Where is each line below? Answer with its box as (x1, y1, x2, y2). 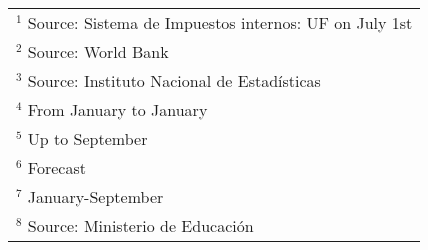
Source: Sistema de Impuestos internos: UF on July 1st (27, 11, 413, 34)
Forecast (27, 156, 86, 179)
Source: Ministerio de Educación (27, 214, 254, 237)
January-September (27, 185, 164, 208)
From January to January (27, 98, 208, 121)
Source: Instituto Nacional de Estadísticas (27, 69, 321, 92)
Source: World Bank (27, 40, 169, 63)
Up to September (27, 127, 148, 150)
